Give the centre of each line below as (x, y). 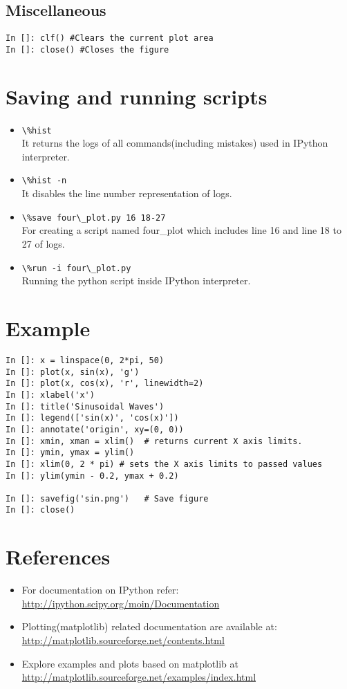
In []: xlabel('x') (50, 395)
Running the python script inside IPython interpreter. (136, 281)
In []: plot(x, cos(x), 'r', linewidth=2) (105, 384)
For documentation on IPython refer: (100, 590)
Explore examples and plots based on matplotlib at (130, 663)
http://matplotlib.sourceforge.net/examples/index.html (139, 677)
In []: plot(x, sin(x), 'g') (73, 372)
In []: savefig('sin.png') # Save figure (107, 498)
